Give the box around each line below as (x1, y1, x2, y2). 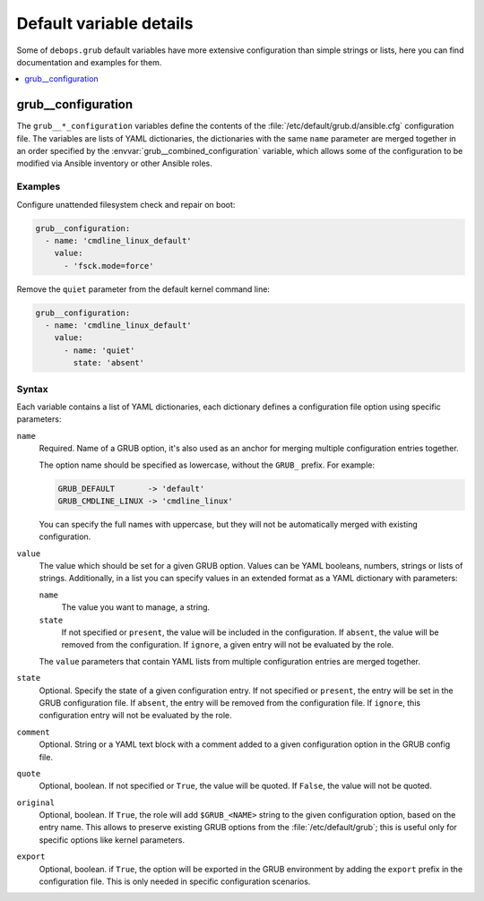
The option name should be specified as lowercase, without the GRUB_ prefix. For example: (39, 459, 376, 470)
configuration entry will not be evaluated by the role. (39, 710, 232, 721)
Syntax (16, 382, 48, 395)
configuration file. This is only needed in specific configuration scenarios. (39, 876, 311, 887)
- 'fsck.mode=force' (64, 261, 154, 270)
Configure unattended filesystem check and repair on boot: (16, 199, 236, 210)
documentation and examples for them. (16, 56, 162, 67)
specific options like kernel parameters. (39, 834, 186, 845)
